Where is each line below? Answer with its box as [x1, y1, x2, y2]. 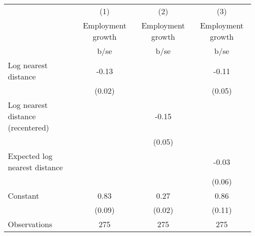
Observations [8, 218, 52, 230]
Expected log [8, 150, 52, 161]
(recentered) [8, 122, 50, 133]
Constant [8, 190, 39, 201]
